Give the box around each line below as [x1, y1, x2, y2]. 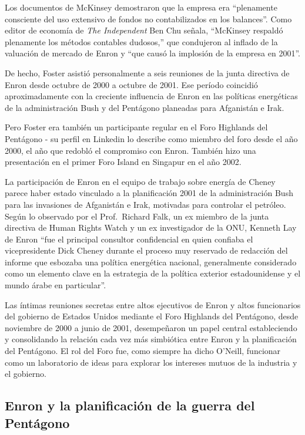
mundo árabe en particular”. [5, 279, 106, 291]
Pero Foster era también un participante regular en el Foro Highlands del [5, 121, 268, 133]
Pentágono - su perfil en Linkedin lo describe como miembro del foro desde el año [5, 132, 298, 144]
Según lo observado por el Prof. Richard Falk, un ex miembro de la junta [5, 210, 269, 222]
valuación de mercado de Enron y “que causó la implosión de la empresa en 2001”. [5, 47, 300, 59]
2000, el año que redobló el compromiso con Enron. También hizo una [5, 144, 256, 156]
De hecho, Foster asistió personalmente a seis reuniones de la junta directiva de [5, 66, 290, 79]
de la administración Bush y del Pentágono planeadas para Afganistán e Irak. [5, 101, 284, 113]
